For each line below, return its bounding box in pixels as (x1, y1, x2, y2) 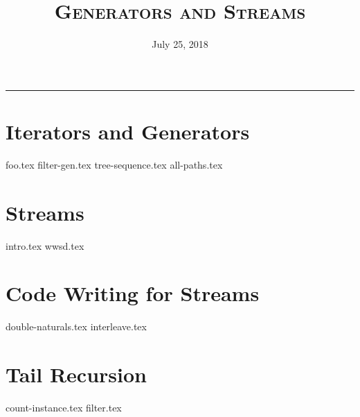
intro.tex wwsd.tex (6, 238, 84, 253)
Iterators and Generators (6, 117, 250, 145)
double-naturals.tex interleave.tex (6, 319, 147, 334)
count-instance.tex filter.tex (6, 400, 122, 414)
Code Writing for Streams (6, 279, 260, 307)
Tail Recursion (6, 360, 147, 389)
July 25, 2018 (152, 37, 208, 51)
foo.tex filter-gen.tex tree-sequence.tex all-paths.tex (6, 157, 223, 171)
